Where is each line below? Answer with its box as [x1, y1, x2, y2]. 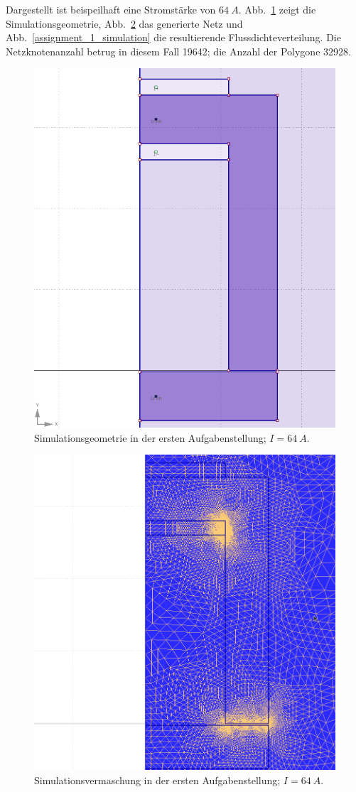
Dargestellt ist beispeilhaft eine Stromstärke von [6, 2, 216, 16]
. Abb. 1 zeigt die [238, 2, 316, 16]
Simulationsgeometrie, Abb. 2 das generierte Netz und [6, 16, 243, 31]
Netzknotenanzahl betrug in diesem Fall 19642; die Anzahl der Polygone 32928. [6, 43, 351, 58]
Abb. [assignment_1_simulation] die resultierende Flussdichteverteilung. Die [6, 30, 341, 45]
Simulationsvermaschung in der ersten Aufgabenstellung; [34, 772, 281, 787]
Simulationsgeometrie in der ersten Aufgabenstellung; [34, 430, 266, 445]
